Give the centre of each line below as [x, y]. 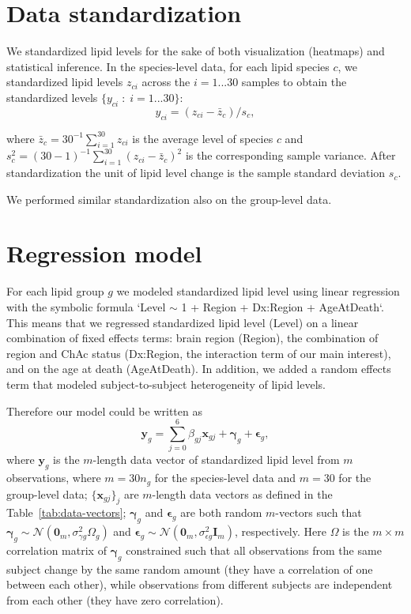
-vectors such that [319, 512]
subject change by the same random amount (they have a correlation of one [190, 569]
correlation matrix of [57, 550]
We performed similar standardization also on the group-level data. [169, 199]
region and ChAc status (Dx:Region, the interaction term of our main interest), [199, 353]
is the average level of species [203, 138]
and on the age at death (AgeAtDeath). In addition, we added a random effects [199, 369]
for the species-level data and [225, 478]
